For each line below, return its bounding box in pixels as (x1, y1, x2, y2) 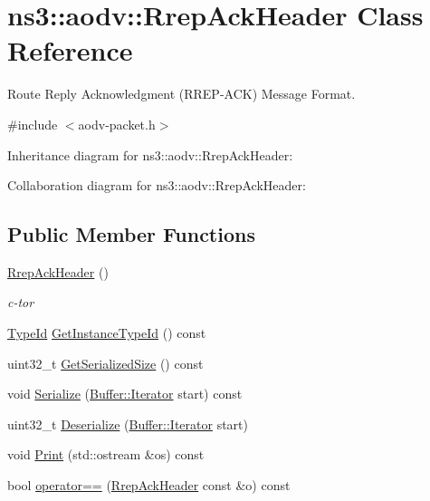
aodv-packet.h (78, 114, 156, 133)
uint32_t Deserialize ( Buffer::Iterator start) (7, 414, 248, 433)
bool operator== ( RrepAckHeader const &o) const (7, 476, 291, 495)
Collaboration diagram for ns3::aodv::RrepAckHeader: (7, 176, 306, 195)
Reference (7, 32, 133, 69)
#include (7, 114, 58, 133)
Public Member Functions (7, 220, 255, 248)
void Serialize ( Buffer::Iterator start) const (7, 384, 243, 403)
